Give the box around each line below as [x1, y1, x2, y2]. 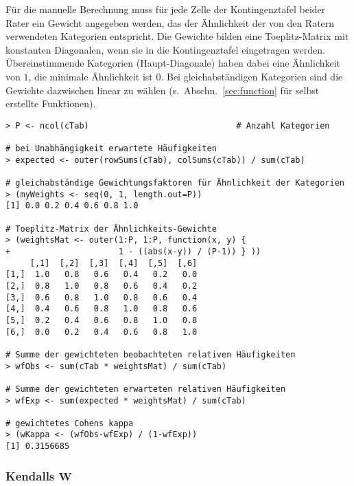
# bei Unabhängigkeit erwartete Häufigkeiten [5, 144, 217, 154]
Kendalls [5, 467, 55, 484]
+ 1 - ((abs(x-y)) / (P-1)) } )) [5, 246, 261, 256]
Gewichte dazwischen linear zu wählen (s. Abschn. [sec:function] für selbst [5, 82, 320, 97]
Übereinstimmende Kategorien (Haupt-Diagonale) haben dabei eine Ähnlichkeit [5, 56, 341, 70]
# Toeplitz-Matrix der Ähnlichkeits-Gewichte [5, 223, 217, 234]
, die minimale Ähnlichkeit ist [28, 69, 153, 83]
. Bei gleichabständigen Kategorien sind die [161, 69, 343, 83]
